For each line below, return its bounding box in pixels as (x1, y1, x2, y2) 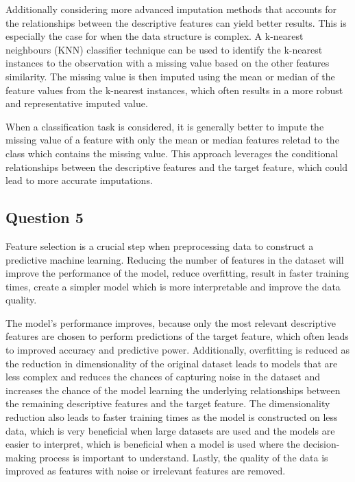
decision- (303, 437, 340, 451)
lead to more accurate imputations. (5, 173, 153, 187)
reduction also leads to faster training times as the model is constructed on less (5, 410, 338, 424)
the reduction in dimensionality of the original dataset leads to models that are (5, 356, 338, 370)
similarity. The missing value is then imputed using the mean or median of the (5, 69, 335, 83)
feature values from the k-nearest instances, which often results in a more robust (5, 82, 343, 97)
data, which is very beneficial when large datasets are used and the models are (5, 423, 335, 437)
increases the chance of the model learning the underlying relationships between (5, 382, 341, 397)
